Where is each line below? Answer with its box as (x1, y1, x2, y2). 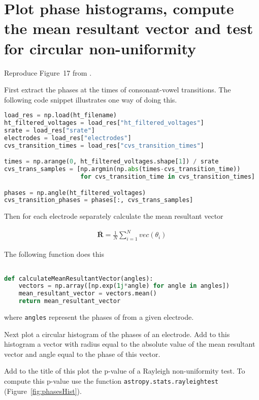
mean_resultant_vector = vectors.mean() (18, 290, 157, 297)
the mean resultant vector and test (4, 18, 253, 39)
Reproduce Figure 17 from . (4, 67, 92, 78)
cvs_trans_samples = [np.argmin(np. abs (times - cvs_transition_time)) (4, 165, 241, 173)
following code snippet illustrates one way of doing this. (4, 94, 177, 105)
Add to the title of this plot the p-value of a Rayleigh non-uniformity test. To (4, 365, 245, 376)
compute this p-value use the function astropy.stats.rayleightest (4, 376, 218, 386)
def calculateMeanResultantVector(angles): (4, 275, 153, 282)
